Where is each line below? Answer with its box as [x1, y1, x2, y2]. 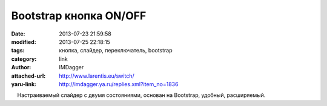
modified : [11, 38, 36, 45]
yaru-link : [11, 80, 36, 87]
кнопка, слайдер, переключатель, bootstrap [59, 47, 173, 54]
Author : [11, 64, 31, 71]
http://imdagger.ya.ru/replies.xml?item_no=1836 [59, 80, 179, 87]
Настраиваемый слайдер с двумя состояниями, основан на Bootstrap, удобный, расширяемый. [17, 92, 266, 99]
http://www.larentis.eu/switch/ [59, 72, 134, 79]
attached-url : [11, 72, 46, 79]
